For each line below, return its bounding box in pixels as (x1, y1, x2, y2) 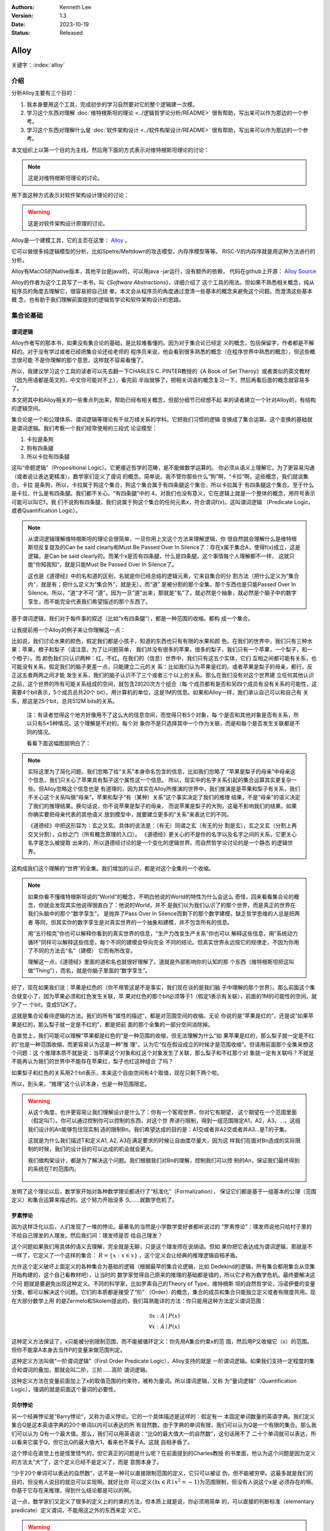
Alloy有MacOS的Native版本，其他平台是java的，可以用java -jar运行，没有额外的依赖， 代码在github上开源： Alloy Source (11, 268, 317, 275)
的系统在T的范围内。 (28, 1165, 80, 1173)
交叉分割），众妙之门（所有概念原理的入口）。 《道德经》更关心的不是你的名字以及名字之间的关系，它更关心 (28, 830, 297, 838)
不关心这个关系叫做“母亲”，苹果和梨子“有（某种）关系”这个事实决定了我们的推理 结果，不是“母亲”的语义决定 (28, 794, 301, 801)
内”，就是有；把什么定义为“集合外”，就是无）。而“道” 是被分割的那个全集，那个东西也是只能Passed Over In (28, 581, 296, 588)
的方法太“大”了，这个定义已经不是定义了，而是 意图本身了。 (11, 1458, 163, 1465)
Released (59, 29, 83, 37)
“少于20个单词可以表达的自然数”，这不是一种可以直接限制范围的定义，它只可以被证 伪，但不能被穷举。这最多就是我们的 (11, 1470, 313, 1477)
